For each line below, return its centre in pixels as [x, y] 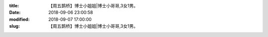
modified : [19, 19]
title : [14, 6]
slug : [14, 26]
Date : [15, 13]
